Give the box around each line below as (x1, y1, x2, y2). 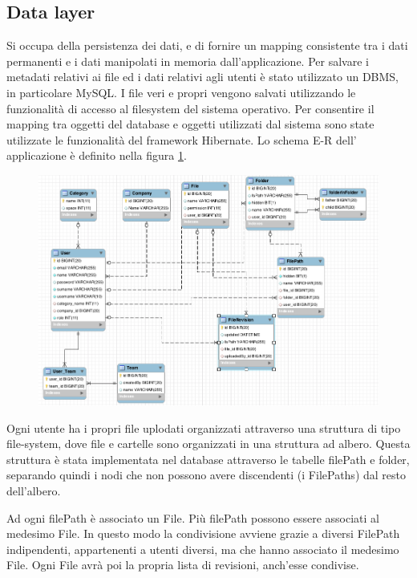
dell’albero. (6, 482, 61, 499)
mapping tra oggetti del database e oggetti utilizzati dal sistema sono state (6, 116, 374, 132)
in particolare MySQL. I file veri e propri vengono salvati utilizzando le (6, 83, 356, 100)
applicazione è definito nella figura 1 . (6, 147, 187, 164)
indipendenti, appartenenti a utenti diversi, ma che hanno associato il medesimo (6, 540, 399, 557)
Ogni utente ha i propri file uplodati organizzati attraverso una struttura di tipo (6, 419, 401, 436)
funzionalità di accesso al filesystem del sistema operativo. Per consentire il (6, 100, 374, 116)
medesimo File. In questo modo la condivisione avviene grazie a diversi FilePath (6, 525, 400, 542)
